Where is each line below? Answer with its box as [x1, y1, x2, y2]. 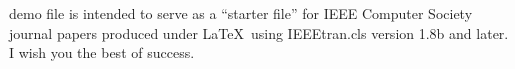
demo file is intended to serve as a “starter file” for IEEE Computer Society [9, 3, 473, 23]
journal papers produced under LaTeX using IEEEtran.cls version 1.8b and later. [9, 22, 509, 43]
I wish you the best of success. [9, 42, 195, 63]
